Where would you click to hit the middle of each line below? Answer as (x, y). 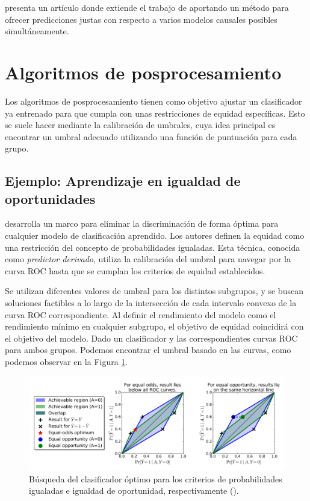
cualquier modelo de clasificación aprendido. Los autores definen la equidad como (155, 235)
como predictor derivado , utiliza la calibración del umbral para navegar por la (148, 259)
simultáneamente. (37, 31)
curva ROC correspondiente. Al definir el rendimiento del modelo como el (141, 314)
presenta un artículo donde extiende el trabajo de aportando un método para (147, 7)
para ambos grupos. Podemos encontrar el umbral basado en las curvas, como (148, 350)
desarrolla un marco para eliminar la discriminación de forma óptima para (142, 223)
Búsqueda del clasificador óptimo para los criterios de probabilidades (156, 478)
